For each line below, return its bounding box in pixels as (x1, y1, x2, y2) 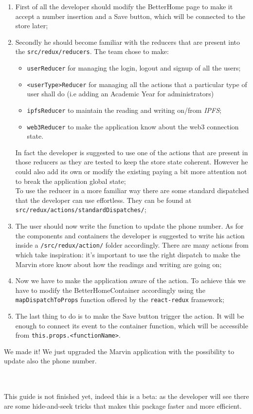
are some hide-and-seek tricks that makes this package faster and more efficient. (4, 400, 242, 411)
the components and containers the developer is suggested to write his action (15, 230, 245, 240)
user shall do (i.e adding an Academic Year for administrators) (27, 89, 214, 99)
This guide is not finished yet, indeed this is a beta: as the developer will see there (4, 391, 249, 401)
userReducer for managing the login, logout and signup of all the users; (27, 63, 241, 73)
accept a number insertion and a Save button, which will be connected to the (15, 11, 246, 21)
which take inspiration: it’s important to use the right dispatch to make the (15, 249, 240, 259)
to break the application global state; (15, 176, 126, 186)
